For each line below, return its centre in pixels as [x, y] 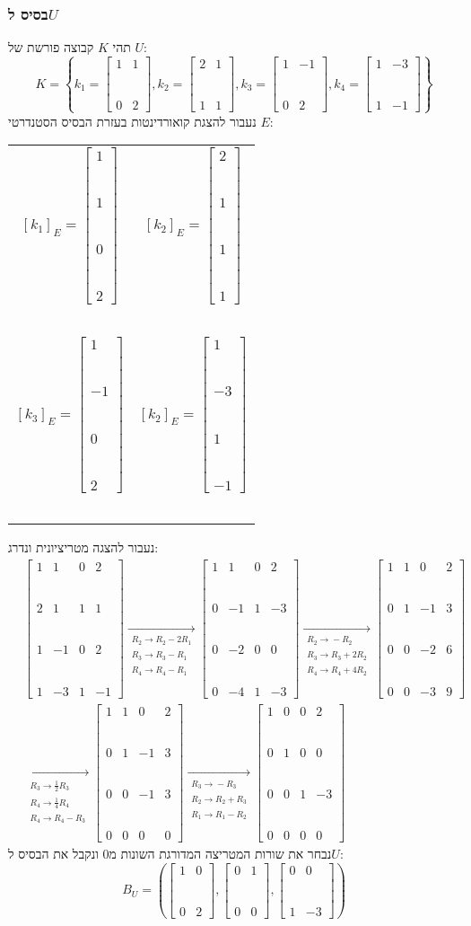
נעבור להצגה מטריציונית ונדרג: [83, 547]
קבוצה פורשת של [51, 47]
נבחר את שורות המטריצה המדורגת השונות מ [220, 854]
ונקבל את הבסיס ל [53, 854]
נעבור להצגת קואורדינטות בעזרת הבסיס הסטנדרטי [132, 121]
